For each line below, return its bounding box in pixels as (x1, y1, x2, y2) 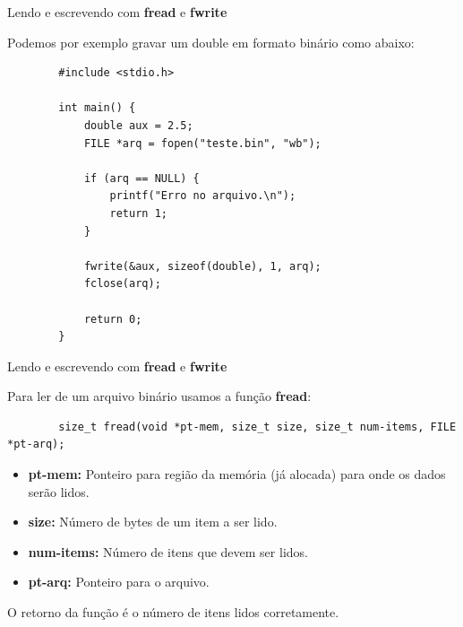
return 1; (109, 206, 167, 220)
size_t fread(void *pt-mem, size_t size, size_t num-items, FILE (58, 420, 457, 433)
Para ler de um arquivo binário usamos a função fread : (7, 387, 312, 405)
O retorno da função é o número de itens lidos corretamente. (7, 603, 339, 622)
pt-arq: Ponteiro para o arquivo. (28, 572, 210, 591)
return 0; (83, 312, 142, 326)
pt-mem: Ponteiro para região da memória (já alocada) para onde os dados (28, 465, 446, 483)
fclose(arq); (83, 277, 161, 291)
